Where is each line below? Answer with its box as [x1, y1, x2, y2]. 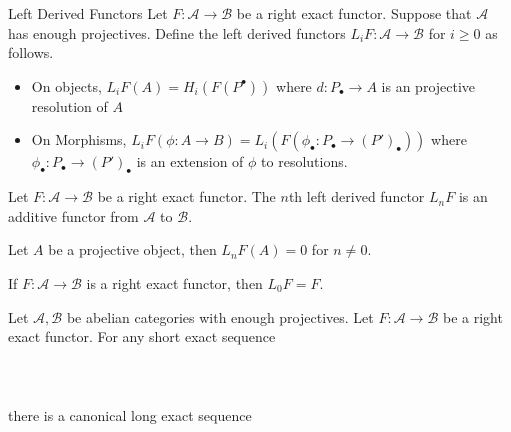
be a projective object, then [48, 239, 217, 260]
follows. [8, 42, 54, 63]
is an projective [381, 75, 476, 96]
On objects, [31, 75, 102, 96]
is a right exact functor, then [86, 272, 263, 293]
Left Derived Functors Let [8, 3, 168, 23]
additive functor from [8, 205, 139, 226]
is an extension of [136, 151, 244, 172]
